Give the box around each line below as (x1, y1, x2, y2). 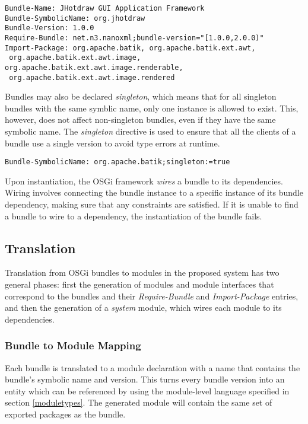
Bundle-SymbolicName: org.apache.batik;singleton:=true (5, 158, 230, 167)
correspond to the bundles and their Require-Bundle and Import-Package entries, (5, 289, 299, 302)
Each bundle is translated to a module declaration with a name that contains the (5, 361, 300, 374)
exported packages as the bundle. (5, 408, 126, 420)
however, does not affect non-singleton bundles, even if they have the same (5, 113, 276, 126)
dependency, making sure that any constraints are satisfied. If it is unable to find (5, 198, 299, 211)
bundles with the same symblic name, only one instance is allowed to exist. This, (5, 101, 299, 114)
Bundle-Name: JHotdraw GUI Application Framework (5, 4, 205, 12)
